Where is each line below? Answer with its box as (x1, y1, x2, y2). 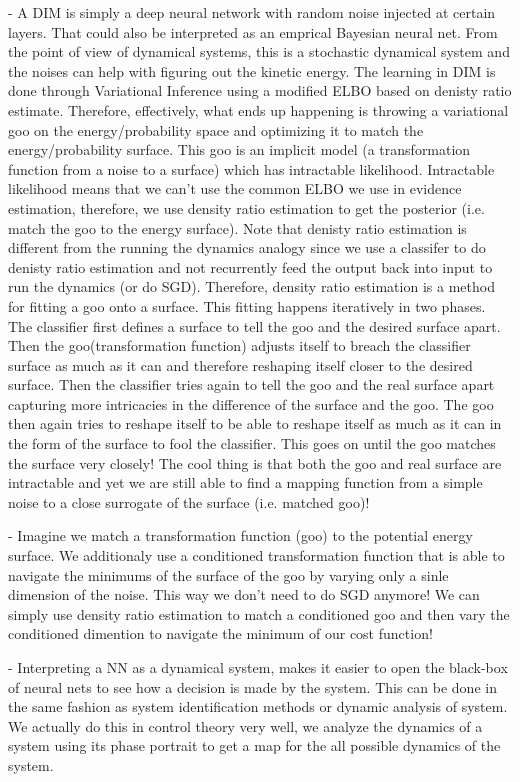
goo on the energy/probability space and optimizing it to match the (8, 119, 424, 140)
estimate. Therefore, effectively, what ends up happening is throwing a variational (8, 99, 509, 120)
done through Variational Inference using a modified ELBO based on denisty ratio (8, 80, 512, 101)
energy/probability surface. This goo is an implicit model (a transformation (8, 139, 471, 160)
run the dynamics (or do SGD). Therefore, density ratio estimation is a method (8, 276, 495, 297)
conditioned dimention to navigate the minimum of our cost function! (8, 623, 433, 644)
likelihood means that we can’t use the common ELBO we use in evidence (8, 178, 462, 199)
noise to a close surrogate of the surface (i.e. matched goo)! (8, 491, 370, 512)
